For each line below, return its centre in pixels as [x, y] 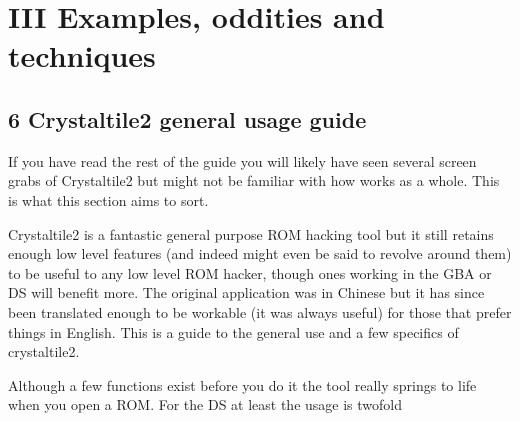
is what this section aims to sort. [108, 199]
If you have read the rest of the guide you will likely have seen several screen [242, 160]
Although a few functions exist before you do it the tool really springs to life [242, 384]
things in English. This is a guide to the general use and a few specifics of [233, 331]
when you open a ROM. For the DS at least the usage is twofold [205, 404]
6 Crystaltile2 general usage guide [187, 118]
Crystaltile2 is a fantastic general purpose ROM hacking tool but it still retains [251, 233]
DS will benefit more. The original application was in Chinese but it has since [246, 292]
